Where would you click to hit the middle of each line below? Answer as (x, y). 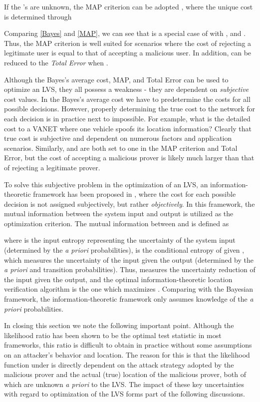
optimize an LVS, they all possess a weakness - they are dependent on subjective (127, 89)
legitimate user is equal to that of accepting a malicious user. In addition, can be (128, 53)
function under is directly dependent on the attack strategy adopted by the (119, 364)
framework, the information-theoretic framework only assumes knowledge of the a (129, 299)
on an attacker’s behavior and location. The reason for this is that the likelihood (127, 355)
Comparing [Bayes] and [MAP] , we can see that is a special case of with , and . (125, 33)
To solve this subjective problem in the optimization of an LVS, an (106, 184)
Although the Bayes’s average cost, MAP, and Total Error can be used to (116, 79)
